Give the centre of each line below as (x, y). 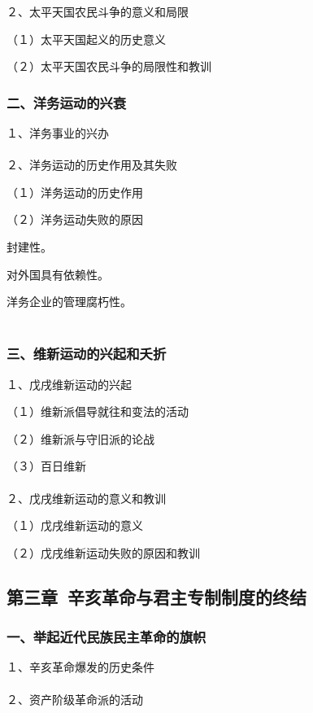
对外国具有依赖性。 (58, 274)
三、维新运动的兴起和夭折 (87, 354)
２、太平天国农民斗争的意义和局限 (98, 11)
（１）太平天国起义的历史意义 (86, 39)
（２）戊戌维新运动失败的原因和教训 (103, 552)
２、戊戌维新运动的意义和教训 (86, 498)
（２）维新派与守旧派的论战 (80, 438)
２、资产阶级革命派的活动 (75, 699)
